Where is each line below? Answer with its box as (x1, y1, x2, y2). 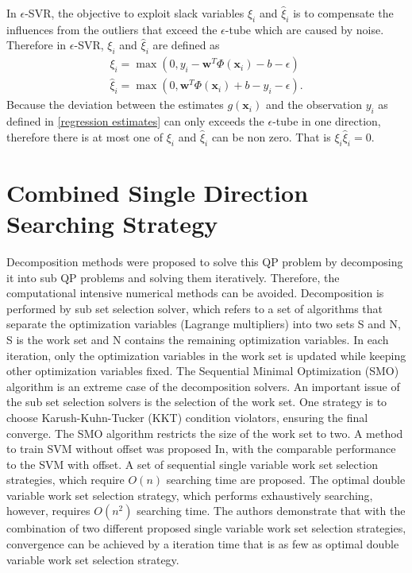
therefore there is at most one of (6, 128, 164, 145)
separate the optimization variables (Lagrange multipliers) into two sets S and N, (6, 316, 401, 332)
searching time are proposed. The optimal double (166, 471, 406, 488)
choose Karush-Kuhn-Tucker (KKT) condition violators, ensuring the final (6, 408, 368, 425)
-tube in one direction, (272, 113, 381, 130)
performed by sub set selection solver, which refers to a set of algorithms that (6, 300, 383, 316)
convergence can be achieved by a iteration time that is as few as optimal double (6, 536, 399, 552)
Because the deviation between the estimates (6, 96, 224, 113)
